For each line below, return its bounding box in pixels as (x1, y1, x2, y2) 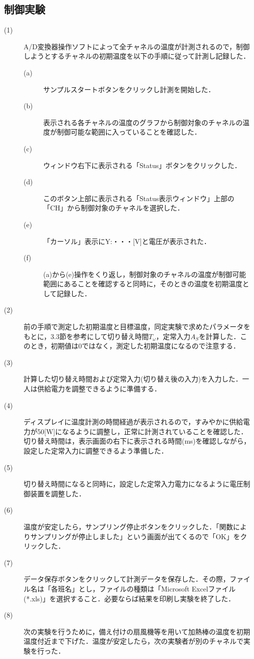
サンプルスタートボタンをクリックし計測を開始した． (43, 84, 215, 94)
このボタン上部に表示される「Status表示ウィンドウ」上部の (43, 193, 234, 203)
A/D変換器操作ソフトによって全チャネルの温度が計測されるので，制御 (24, 41, 250, 51)
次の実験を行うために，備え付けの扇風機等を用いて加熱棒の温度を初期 (24, 626, 250, 636)
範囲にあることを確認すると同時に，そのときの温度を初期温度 (43, 278, 243, 289)
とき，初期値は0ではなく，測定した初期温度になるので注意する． (30, 341, 240, 351)
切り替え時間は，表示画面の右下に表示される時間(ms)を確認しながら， (24, 436, 251, 446)
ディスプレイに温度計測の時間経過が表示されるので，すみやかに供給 (24, 416, 243, 427)
